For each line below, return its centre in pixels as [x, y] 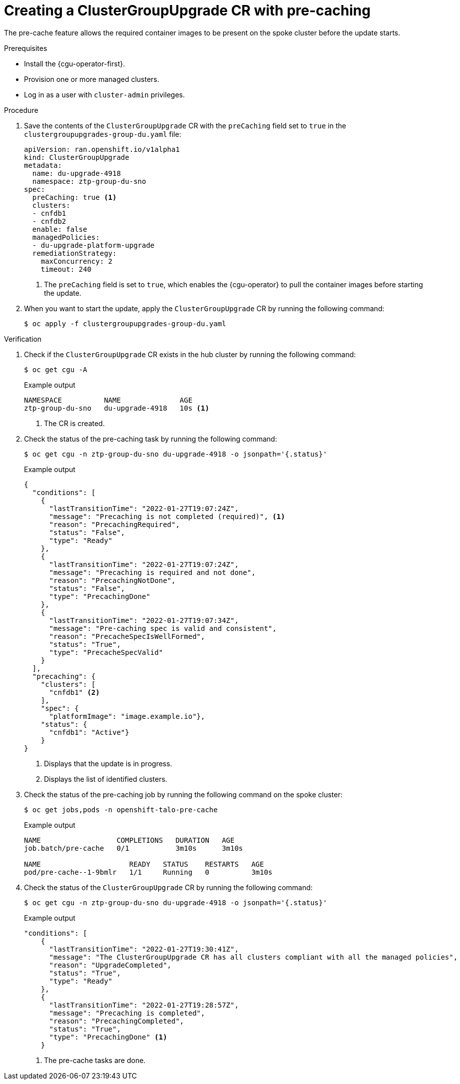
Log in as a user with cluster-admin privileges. [104, 94]
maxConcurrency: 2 [77, 261]
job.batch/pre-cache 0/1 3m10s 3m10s [134, 848]
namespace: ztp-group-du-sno [89, 181]
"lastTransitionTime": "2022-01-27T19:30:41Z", [144, 949]
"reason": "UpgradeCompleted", [110, 965]
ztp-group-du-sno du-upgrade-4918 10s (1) [117, 408]
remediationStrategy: [74, 253]
